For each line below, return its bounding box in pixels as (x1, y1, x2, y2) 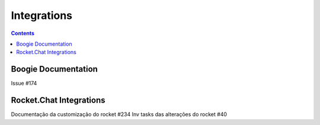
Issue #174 (11, 80, 37, 87)
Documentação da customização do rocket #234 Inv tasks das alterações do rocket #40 (11, 111, 228, 118)
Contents (11, 30, 35, 37)
